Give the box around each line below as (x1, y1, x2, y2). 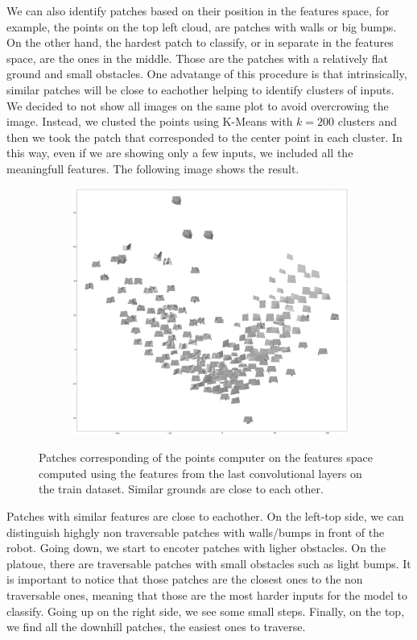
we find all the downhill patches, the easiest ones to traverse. (6, 618, 306, 635)
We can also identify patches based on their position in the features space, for (6, 2, 390, 19)
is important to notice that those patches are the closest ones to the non (6, 571, 363, 588)
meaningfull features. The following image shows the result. (6, 160, 299, 177)
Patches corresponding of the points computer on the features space (39, 449, 373, 466)
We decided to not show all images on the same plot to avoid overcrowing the (6, 97, 389, 114)
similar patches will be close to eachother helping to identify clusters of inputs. (6, 81, 394, 98)
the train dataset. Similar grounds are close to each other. (39, 480, 324, 497)
